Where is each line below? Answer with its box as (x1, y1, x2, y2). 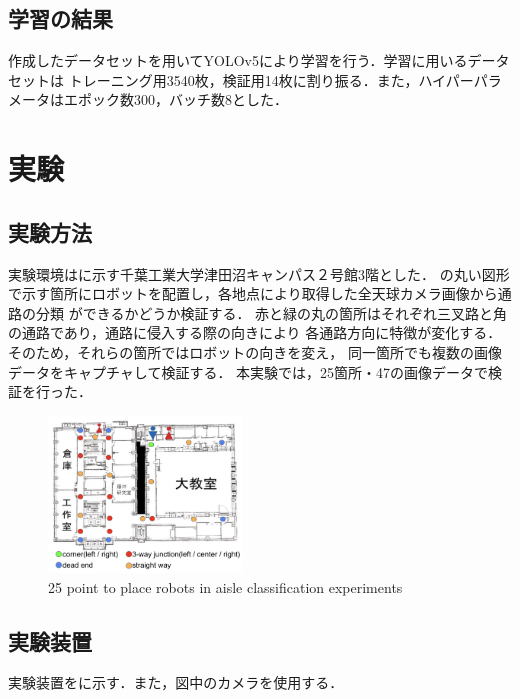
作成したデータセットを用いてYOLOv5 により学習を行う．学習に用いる (8, 50, 468, 71)
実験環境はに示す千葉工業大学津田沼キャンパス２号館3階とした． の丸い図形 (8, 263, 510, 284)
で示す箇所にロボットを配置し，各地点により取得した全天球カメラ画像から (8, 283, 498, 304)
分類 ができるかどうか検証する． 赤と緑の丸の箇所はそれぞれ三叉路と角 (35, 302, 508, 323)
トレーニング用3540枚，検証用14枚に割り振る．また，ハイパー (68, 69, 474, 90)
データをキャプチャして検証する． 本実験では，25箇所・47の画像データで (8, 361, 489, 382)
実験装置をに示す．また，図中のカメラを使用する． (8, 672, 344, 693)
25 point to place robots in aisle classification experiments (48, 576, 403, 597)
